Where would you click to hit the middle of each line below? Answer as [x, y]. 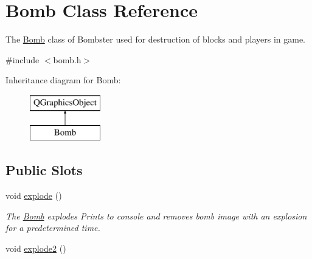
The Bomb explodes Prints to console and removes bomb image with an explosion [156, 216]
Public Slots [44, 170]
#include [23, 59]
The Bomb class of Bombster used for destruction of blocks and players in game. [155, 39]
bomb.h [67, 59]
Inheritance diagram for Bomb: [63, 80]
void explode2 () [36, 248]
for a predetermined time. [53, 228]
